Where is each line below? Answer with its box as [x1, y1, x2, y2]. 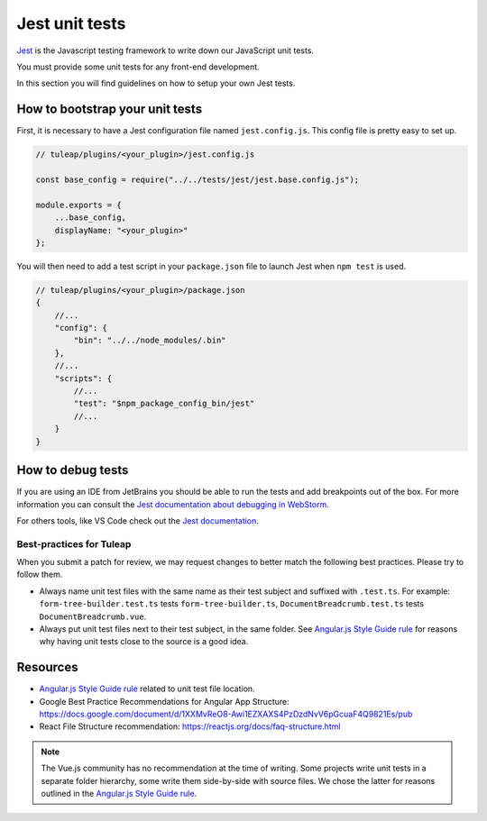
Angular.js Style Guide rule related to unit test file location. [39, 683, 256, 694]
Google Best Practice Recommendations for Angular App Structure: [39, 696, 289, 707]
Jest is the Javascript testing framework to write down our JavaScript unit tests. [16, 45, 315, 56]
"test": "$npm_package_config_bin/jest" [73, 398, 255, 409]
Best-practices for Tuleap [16, 537, 132, 550]
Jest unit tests [16, 14, 126, 33]
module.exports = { [35, 199, 122, 210]
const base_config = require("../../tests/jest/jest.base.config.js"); [35, 175, 360, 185]
